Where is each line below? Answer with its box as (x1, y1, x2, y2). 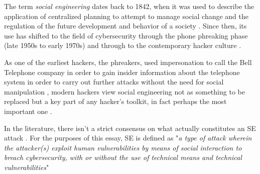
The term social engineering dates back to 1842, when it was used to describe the (4, 1, 254, 11)
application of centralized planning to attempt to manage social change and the (4, 10, 249, 21)
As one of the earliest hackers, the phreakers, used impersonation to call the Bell (4, 56, 252, 67)
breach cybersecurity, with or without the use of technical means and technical (4, 152, 242, 162)
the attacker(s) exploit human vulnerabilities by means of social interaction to (4, 142, 242, 152)
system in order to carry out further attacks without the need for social (4, 76, 224, 87)
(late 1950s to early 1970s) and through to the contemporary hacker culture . (4, 40, 241, 50)
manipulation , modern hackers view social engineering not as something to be (4, 86, 245, 96)
